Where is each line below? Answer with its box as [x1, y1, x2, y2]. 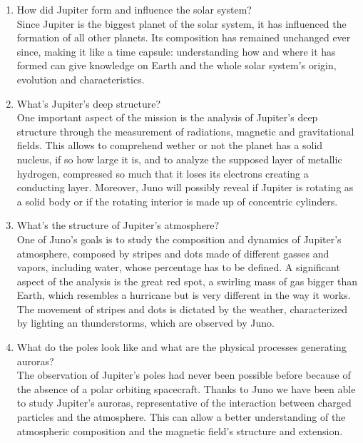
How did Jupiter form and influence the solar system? [16, 2, 252, 16]
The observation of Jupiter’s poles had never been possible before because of [16, 367, 351, 382]
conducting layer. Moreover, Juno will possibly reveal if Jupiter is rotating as [16, 180, 354, 195]
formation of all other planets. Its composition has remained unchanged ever [16, 30, 351, 45]
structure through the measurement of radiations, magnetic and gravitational [16, 123, 354, 138]
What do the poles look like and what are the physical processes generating [16, 340, 347, 355]
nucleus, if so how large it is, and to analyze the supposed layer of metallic [16, 151, 342, 166]
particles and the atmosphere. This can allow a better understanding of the [16, 409, 346, 424]
